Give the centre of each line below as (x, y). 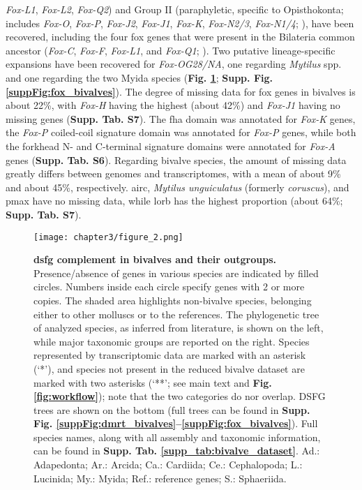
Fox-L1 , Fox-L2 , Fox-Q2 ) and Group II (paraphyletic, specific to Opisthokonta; (175, 9)
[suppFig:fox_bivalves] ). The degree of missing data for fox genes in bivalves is (181, 91)
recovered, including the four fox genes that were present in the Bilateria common (180, 37)
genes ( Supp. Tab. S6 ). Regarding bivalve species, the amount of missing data (176, 159)
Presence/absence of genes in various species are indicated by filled (176, 273)
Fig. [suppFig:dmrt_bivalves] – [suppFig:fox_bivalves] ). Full (176, 423)
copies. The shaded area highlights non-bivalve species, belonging (173, 300)
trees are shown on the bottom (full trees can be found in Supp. (172, 409)
